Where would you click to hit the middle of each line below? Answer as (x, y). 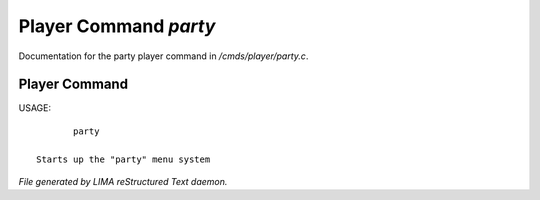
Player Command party (117, 26)
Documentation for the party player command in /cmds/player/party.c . (163, 56)
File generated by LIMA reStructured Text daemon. (123, 182)
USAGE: (35, 108)
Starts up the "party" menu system (123, 159)
